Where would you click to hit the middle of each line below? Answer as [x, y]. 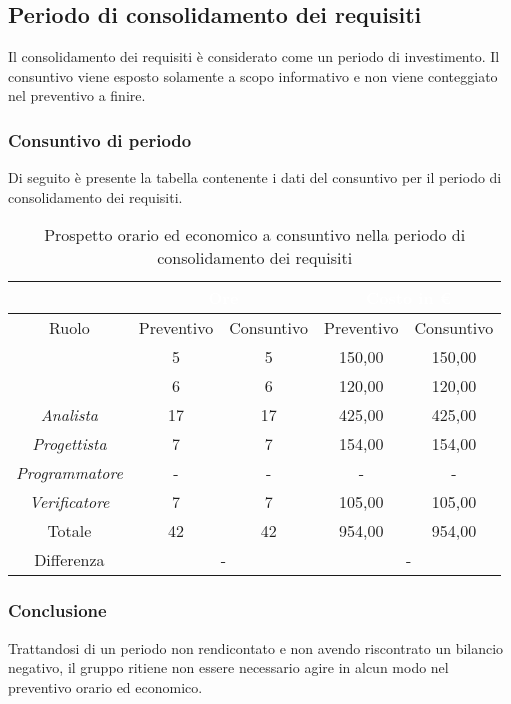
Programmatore [69, 473]
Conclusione [57, 610]
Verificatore [69, 502]
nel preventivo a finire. [77, 95]
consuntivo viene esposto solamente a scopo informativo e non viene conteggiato [253, 75]
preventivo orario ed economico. [105, 686]
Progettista [69, 444]
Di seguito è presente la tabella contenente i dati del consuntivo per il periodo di [255, 177]
